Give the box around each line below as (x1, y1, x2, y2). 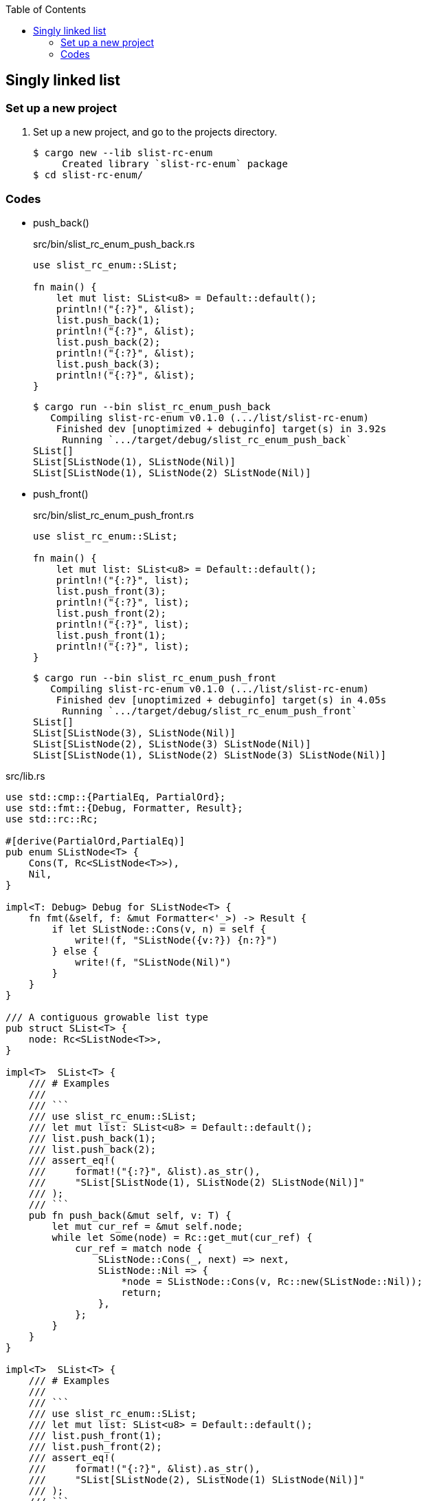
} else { (52, 945, 98, 957)
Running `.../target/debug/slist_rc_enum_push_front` (62, 705, 358, 716)
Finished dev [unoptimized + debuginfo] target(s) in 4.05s (56, 694, 387, 705)
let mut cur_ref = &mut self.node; (52, 1220, 243, 1232)
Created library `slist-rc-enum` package (62, 158, 288, 170)
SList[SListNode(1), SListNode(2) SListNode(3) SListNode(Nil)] (33, 749, 387, 760)
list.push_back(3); (56, 358, 161, 370)
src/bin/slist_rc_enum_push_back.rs (33, 237, 195, 250)
